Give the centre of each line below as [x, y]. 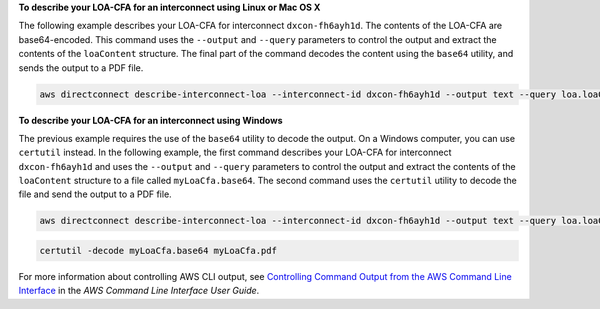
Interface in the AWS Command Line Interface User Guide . [139, 291]
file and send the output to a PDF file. [95, 194]
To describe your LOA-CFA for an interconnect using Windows [150, 120]
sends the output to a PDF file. [81, 67]
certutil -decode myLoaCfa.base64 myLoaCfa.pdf [158, 251]
